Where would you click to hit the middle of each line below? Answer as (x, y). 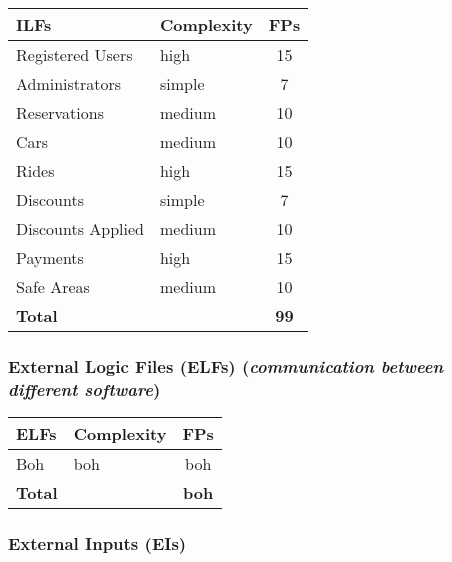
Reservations (60, 112)
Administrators (69, 83)
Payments (50, 257)
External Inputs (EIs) (97, 543)
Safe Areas (53, 286)
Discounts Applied (80, 228)
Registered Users (74, 54)
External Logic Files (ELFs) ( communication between (226, 365)
